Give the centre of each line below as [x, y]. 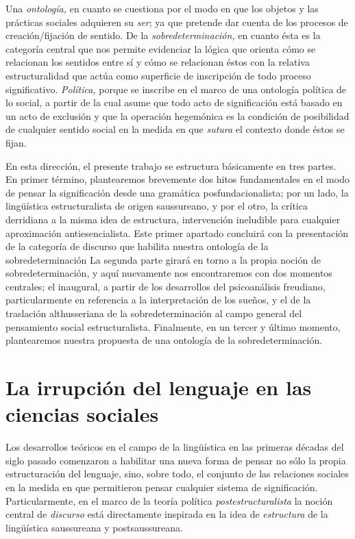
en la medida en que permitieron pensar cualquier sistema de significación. [162, 487]
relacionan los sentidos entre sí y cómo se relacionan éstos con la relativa [158, 62]
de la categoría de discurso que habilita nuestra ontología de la [137, 246]
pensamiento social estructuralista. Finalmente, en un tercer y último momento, [173, 326]
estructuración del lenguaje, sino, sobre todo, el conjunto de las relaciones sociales [177, 474]
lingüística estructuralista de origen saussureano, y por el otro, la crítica [157, 206]
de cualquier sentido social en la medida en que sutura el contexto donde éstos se [175, 129]
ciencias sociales [82, 414]
